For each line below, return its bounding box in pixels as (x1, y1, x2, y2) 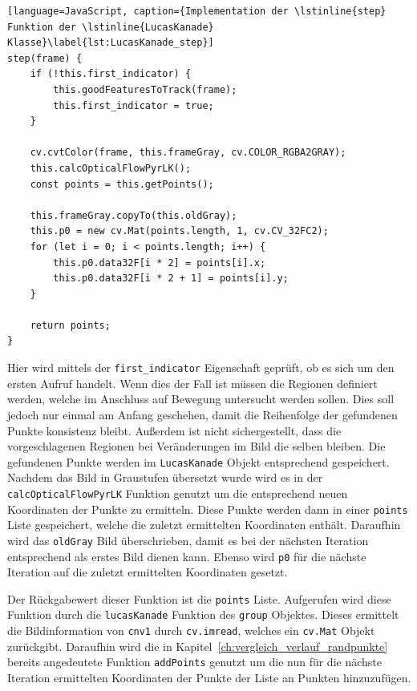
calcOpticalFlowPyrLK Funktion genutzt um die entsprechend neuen (7, 484, 348, 501)
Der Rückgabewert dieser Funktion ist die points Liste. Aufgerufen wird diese (7, 590, 391, 607)
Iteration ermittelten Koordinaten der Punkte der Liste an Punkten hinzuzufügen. (7, 669, 411, 685)
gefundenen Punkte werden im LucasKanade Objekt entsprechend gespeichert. (7, 453, 390, 470)
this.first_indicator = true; (53, 99, 214, 111)
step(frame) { (7, 52, 83, 64)
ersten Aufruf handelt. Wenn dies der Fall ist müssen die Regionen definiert (7, 374, 378, 391)
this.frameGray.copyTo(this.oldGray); (30, 209, 237, 221)
